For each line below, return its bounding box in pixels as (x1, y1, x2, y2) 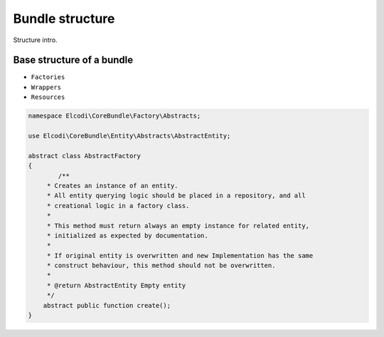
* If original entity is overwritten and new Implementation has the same (46, 252, 314, 259)
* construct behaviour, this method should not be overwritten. (46, 261, 276, 270)
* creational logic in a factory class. (46, 202, 190, 209)
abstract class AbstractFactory (28, 152, 142, 160)
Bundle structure (13, 11, 115, 26)
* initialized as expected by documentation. (46, 232, 209, 239)
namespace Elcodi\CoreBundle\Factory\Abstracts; (28, 112, 201, 120)
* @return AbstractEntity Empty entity (46, 281, 186, 289)
